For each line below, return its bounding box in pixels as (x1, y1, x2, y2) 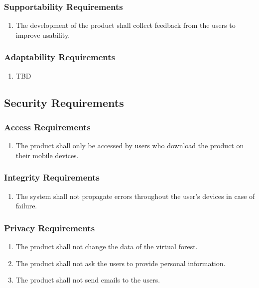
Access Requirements (4, 120, 91, 133)
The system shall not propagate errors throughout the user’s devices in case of (15, 191, 255, 201)
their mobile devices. (15, 150, 79, 160)
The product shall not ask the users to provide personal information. (15, 258, 226, 268)
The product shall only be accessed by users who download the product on (15, 140, 244, 151)
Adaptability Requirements (4, 51, 115, 63)
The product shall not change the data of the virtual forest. (15, 241, 198, 252)
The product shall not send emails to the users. (15, 275, 160, 285)
